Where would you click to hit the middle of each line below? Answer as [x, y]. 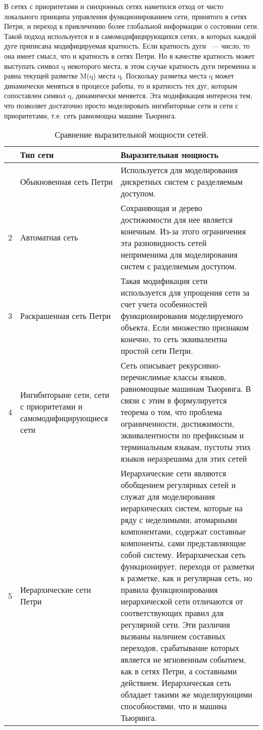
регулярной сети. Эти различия [175, 625]
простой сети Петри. [157, 351]
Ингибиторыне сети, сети [65, 394]
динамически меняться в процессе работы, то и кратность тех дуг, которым [121, 85]
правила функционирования [169, 590]
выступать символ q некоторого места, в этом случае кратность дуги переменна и [130, 66]
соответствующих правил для [172, 613]
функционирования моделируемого [182, 316]
